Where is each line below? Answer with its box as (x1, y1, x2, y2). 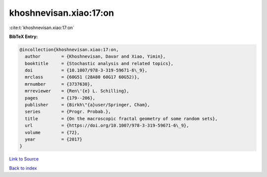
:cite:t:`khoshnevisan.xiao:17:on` (9, 25, 74, 31)
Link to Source (9, 156, 39, 162)
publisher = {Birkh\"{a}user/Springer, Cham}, (25, 102, 150, 108)
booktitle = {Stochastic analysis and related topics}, (25, 61, 174, 66)
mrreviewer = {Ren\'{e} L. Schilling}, (25, 88, 130, 94)
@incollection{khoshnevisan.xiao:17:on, (19, 47, 119, 52)
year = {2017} (25, 137, 83, 142)
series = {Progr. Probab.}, (25, 109, 111, 114)
